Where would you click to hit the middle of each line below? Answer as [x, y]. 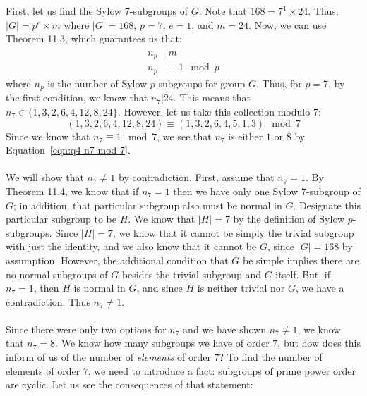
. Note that [223, 11]
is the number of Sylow [97, 83]
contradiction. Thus [48, 301]
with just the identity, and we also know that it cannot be [131, 246]
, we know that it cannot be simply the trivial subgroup [233, 232]
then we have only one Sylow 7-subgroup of [267, 191]
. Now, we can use [288, 24]
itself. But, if [303, 274]
